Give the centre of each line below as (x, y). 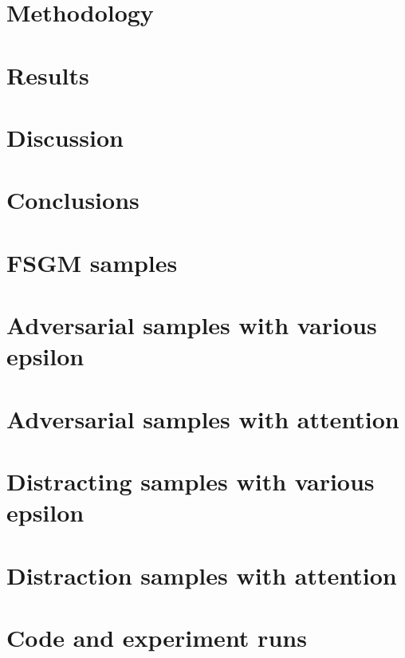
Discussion (65, 137)
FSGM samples (92, 262)
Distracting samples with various (191, 481)
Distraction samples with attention (202, 575)
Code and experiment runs (157, 637)
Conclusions (73, 200)
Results (48, 75)
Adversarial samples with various (192, 325)
